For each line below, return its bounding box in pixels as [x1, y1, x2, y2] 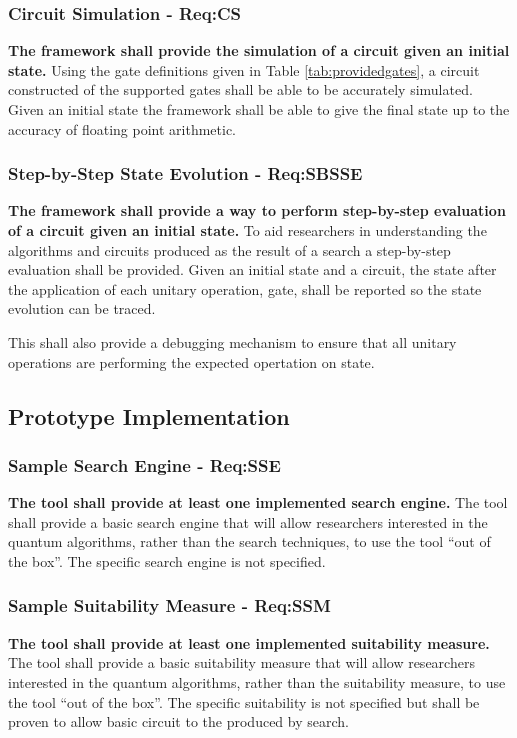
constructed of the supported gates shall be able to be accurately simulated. [8, 79, 473, 100]
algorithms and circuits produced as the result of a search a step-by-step [8, 239, 451, 260]
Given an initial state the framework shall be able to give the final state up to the [8, 99, 510, 119]
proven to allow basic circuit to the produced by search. [8, 711, 349, 732]
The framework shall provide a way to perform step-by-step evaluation [8, 200, 506, 221]
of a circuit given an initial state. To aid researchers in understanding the [8, 220, 487, 240]
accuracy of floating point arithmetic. [8, 118, 236, 139]
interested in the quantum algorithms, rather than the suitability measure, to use [8, 671, 506, 692]
